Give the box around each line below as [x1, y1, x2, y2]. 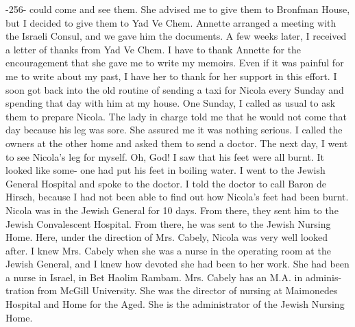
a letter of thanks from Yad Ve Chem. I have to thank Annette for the [5, 42, 302, 56]
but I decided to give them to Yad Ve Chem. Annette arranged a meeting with [5, 15, 336, 29]
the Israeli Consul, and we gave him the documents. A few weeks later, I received [5, 29, 347, 43]
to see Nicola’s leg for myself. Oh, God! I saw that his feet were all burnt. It [5, 149, 324, 163]
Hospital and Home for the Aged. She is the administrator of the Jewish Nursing [5, 297, 345, 311]
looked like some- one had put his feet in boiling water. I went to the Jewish [5, 163, 326, 177]
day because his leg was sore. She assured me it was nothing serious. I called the [5, 122, 343, 137]
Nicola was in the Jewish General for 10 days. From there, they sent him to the [5, 202, 339, 217]
